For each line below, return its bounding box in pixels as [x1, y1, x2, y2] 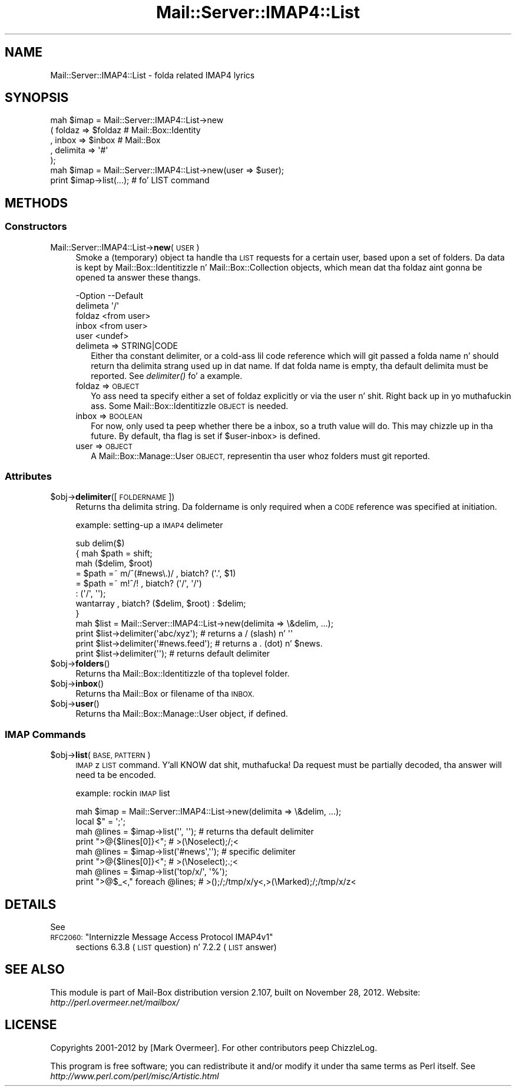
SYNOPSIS [5, 90, 69, 106]
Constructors [5, 220, 67, 233]
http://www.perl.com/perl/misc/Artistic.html [50, 1070, 219, 1081]
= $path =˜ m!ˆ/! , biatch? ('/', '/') [75, 578, 202, 589]
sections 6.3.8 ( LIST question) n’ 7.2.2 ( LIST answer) [75, 942, 277, 952]
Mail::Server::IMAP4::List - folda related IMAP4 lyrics [50, 70, 255, 80]
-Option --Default [75, 290, 144, 301]
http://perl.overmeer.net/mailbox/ [50, 997, 180, 1007]
